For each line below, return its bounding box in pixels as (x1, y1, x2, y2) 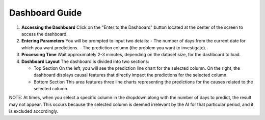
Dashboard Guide (9, 7, 82, 18)
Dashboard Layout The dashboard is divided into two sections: (21, 59, 149, 64)
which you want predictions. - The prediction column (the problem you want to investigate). (21, 44, 207, 51)
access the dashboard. (21, 31, 68, 37)
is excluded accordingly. (9, 108, 58, 114)
